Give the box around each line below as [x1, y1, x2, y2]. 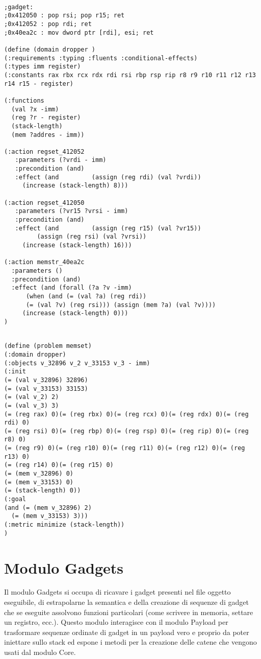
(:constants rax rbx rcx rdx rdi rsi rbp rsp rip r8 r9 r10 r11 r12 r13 [4, 71, 256, 79]
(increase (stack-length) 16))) [22, 242, 132, 249]
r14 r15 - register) [4, 80, 74, 87]
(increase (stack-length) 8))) [22, 182, 128, 190]
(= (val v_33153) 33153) [4, 385, 88, 392]
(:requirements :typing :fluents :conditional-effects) [4, 54, 198, 62]
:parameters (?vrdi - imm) [15, 156, 107, 164]
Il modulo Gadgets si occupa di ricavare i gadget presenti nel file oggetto [4, 586, 231, 597]
